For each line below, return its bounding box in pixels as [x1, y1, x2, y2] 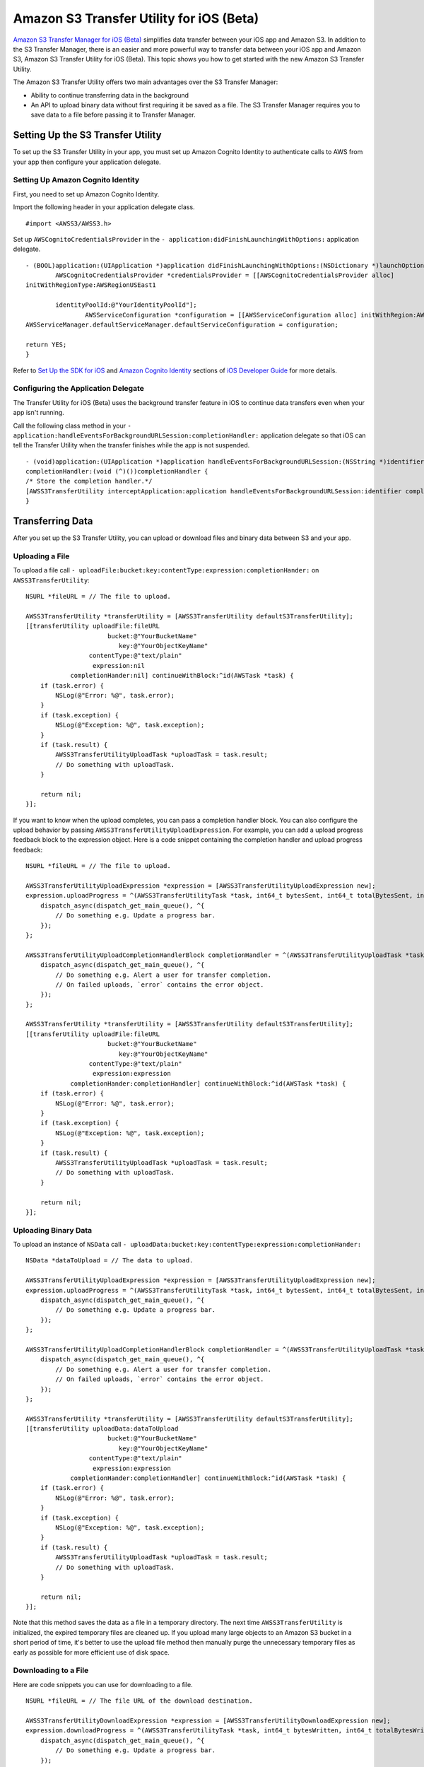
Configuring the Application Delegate [13, 384, 144, 394]
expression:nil [92, 662, 145, 669]
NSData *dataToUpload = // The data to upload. [25, 1257, 194, 1264]
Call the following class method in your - [13, 421, 132, 430]
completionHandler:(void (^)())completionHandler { [25, 467, 208, 476]
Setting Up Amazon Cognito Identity [13, 175, 140, 185]
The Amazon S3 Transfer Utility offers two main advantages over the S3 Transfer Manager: [13, 78, 278, 86]
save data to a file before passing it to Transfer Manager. [30, 110, 196, 119]
